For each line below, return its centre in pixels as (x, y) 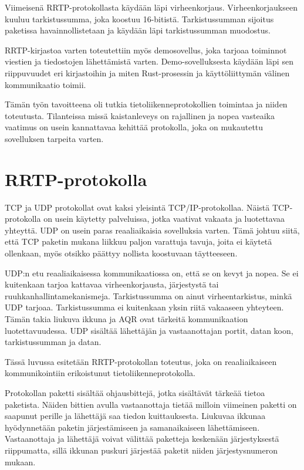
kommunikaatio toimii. (45, 84)
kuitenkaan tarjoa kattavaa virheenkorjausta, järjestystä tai (112, 284)
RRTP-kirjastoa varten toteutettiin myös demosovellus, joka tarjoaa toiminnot (146, 50)
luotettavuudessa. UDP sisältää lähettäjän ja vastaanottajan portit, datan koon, (149, 330)
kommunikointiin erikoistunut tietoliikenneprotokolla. (100, 373)
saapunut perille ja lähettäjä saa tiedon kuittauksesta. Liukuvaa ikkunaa (135, 416)
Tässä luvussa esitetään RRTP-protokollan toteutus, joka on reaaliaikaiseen (141, 361)
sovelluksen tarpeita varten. (54, 138)
